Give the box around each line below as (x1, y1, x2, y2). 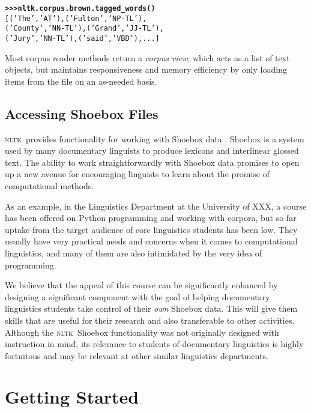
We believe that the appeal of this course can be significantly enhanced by (5, 279, 278, 291)
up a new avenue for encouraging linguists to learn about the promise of (5, 168, 270, 180)
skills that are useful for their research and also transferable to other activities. (5, 314, 295, 326)
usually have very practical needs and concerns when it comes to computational (5, 235, 298, 247)
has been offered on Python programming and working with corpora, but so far (5, 211, 297, 224)
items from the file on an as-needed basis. (5, 74, 157, 87)
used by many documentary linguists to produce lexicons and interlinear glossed (5, 144, 299, 157)
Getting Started (5, 384, 139, 409)
